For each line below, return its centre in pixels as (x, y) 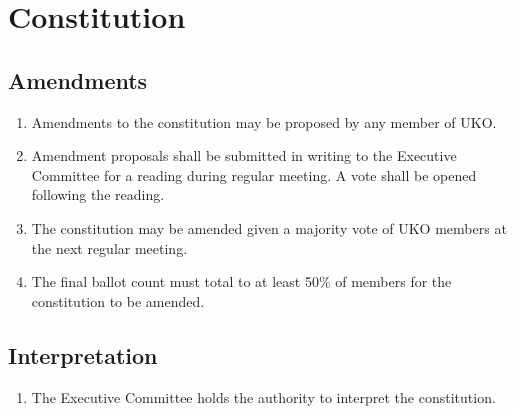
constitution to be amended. (118, 300)
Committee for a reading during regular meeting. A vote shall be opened (254, 174)
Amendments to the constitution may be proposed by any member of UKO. (264, 121)
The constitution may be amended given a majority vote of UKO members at (269, 227)
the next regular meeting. (109, 247)
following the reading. (98, 194)
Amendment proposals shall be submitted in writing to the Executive (244, 155)
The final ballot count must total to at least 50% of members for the (241, 281)
